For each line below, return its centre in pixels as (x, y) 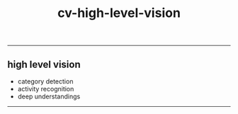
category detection (45, 81)
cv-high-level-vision (119, 13)
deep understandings (49, 96)
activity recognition (46, 89)
